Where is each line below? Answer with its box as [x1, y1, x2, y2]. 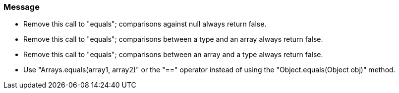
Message [3, 2, 40, 12]
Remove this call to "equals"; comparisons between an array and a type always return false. [23, 50, 323, 59]
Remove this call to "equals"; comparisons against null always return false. [23, 20, 267, 29]
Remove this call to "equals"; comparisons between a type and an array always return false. [23, 35, 323, 44]
